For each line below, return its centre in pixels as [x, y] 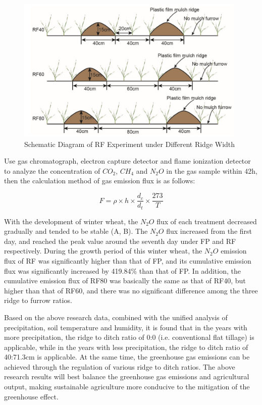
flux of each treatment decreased [207, 221]
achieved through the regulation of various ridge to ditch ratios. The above [120, 366]
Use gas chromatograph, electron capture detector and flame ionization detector [127, 161]
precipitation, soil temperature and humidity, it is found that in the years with [126, 327]
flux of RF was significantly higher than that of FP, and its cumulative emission [128, 260]
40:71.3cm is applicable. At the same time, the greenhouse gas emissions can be [127, 357]
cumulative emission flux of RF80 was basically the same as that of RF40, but [125, 281]
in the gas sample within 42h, [212, 170]
